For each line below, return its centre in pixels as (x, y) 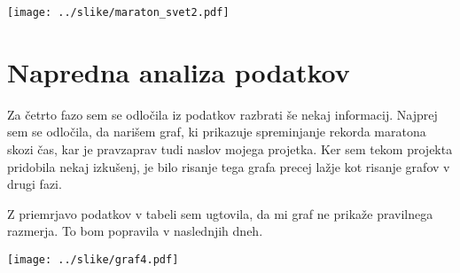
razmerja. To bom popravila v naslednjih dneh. (135, 231)
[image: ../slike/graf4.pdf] (93, 259)
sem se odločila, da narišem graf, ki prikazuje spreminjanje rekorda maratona (217, 132)
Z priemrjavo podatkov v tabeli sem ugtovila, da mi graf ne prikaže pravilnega (220, 213)
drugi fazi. (35, 184)
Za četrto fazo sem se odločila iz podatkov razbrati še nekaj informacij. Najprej (222, 114)
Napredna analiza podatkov (179, 71)
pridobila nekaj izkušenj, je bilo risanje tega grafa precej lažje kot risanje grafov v (229, 166)
